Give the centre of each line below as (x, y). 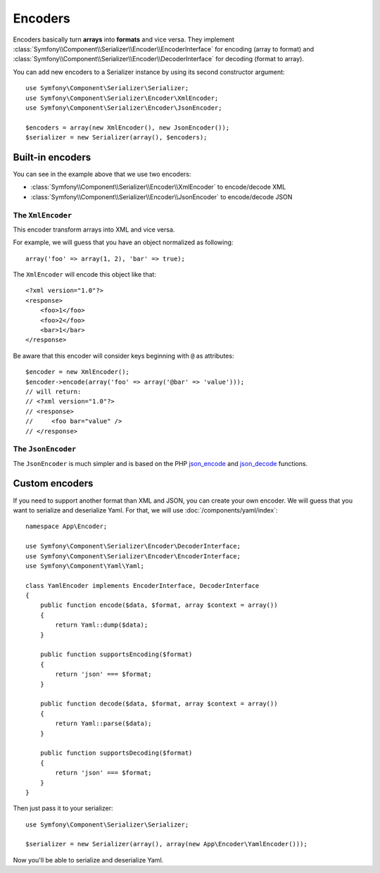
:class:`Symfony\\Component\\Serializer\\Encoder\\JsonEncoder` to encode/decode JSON (161, 196)
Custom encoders (53, 483)
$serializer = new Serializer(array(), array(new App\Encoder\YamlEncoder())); (166, 844)
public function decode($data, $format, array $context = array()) (159, 704)
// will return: (53, 391)
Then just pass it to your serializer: (63, 808)
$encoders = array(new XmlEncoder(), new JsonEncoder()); (128, 127)
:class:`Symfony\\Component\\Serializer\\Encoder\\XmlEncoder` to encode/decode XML (158, 187)
